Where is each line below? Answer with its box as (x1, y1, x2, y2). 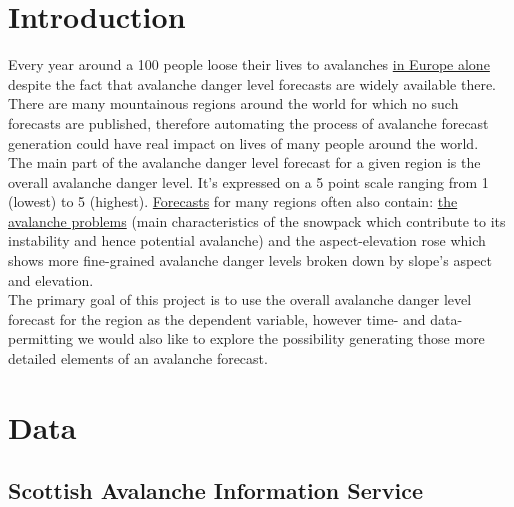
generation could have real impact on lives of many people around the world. (8, 132, 479, 153)
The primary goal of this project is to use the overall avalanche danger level (8, 289, 472, 310)
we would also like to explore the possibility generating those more (77, 328, 485, 349)
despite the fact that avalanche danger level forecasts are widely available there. (8, 73, 497, 94)
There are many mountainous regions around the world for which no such (8, 93, 459, 114)
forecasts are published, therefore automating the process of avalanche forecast (8, 112, 489, 133)
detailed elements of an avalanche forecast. (8, 348, 268, 369)
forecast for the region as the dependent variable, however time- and (8, 308, 426, 329)
